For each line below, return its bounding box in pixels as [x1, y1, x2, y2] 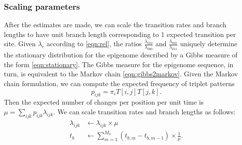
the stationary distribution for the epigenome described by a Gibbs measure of [4, 50, 238, 60]
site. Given [4, 38, 36, 49]
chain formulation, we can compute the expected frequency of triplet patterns [4, 78, 235, 88]
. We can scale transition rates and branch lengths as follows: [53, 106, 236, 116]
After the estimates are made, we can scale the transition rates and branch [4, 19, 226, 30]
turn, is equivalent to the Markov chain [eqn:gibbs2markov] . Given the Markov [4, 69, 238, 79]
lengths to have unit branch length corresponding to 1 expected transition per [4, 29, 236, 39]
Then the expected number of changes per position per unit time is [4, 97, 204, 107]
